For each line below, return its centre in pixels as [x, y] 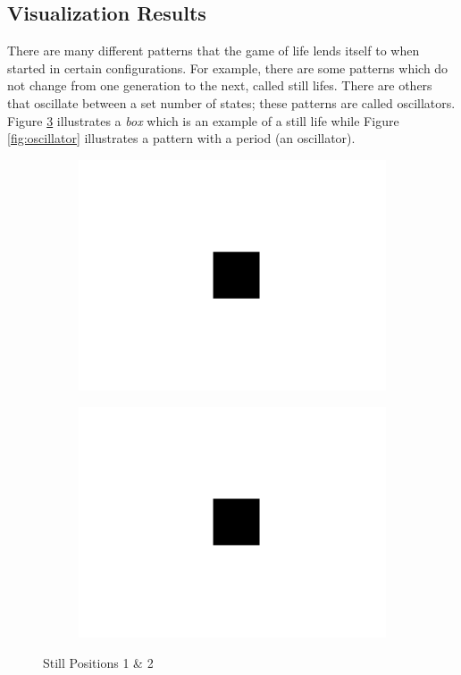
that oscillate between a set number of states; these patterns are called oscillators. [231, 102]
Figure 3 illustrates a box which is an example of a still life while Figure [203, 120]
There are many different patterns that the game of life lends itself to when [214, 51]
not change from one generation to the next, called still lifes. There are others [220, 85]
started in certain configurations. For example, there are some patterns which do [228, 67]
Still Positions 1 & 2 [98, 662]
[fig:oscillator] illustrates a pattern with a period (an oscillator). [181, 138]
